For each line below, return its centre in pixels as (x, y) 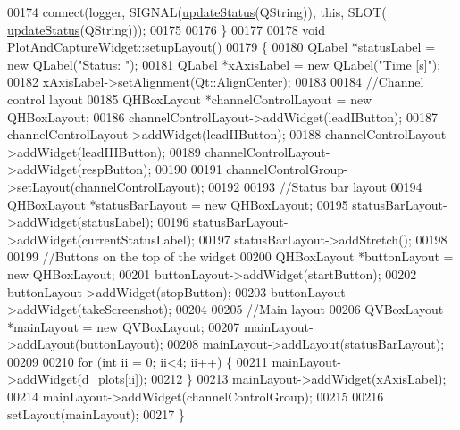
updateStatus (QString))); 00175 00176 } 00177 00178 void (167, 29)
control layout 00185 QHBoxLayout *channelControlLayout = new (190, 99)
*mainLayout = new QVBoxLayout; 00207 (124, 326)
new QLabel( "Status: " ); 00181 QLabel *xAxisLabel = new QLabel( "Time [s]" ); (224, 64)
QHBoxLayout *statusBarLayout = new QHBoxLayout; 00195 (178, 204)
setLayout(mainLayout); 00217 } (96, 413)
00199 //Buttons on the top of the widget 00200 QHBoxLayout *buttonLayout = (230, 256)
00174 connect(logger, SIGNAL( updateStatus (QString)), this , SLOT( (197, 12)
